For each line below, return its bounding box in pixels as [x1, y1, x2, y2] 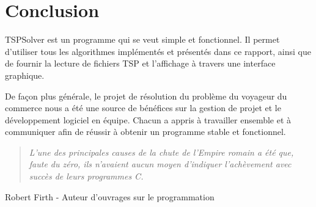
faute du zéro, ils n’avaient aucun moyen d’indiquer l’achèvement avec [29, 158, 292, 170]
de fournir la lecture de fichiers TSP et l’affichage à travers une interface [5, 57, 276, 70]
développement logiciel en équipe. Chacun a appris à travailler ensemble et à [5, 113, 292, 126]
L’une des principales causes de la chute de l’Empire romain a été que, [29, 145, 294, 158]
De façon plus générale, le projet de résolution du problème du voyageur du [5, 89, 287, 102]
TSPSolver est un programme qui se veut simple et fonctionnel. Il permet [5, 33, 280, 46]
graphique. [5, 68, 45, 81]
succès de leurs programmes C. [29, 170, 144, 183]
